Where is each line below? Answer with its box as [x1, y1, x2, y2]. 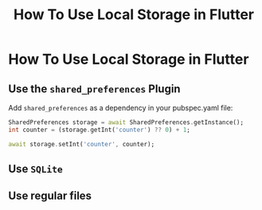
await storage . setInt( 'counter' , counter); [8, 140, 155, 148]
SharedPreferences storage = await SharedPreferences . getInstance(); [8, 119, 244, 126]
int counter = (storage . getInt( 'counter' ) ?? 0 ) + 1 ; [8, 126, 191, 134]
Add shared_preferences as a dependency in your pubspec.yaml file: [8, 103, 233, 112]
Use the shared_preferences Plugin [8, 82, 181, 95]
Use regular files [8, 189, 92, 203]
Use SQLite [8, 162, 64, 176]
